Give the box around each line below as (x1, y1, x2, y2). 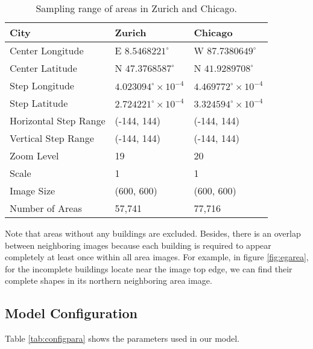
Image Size (10, 184, 55, 197)
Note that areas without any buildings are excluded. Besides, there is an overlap (5, 227, 301, 239)
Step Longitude (10, 78, 74, 92)
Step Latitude (10, 96, 68, 110)
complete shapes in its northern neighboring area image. (5, 274, 212, 287)
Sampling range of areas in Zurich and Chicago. (36, 1, 237, 15)
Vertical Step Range (10, 131, 94, 145)
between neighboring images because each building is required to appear (5, 239, 271, 251)
